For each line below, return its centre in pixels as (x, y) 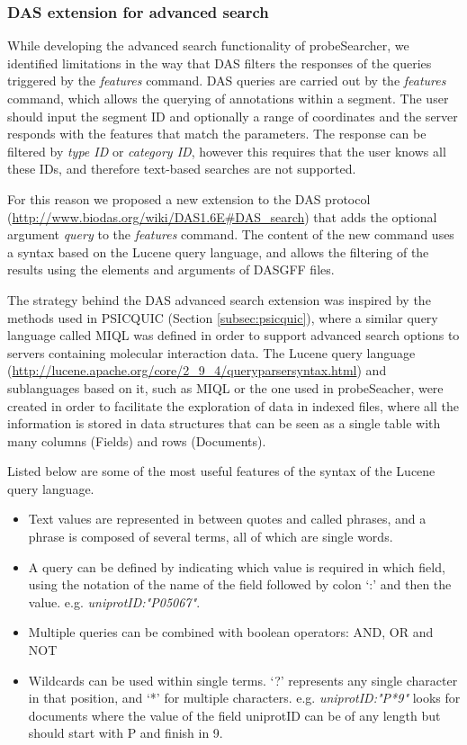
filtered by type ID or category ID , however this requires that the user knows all (227, 151)
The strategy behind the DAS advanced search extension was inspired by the (219, 299)
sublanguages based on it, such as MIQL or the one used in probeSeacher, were (225, 387)
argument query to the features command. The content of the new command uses (231, 234)
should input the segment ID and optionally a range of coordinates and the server (233, 116)
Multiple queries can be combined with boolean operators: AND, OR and (231, 632)
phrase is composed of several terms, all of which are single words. (211, 537)
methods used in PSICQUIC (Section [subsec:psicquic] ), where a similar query (223, 317)
